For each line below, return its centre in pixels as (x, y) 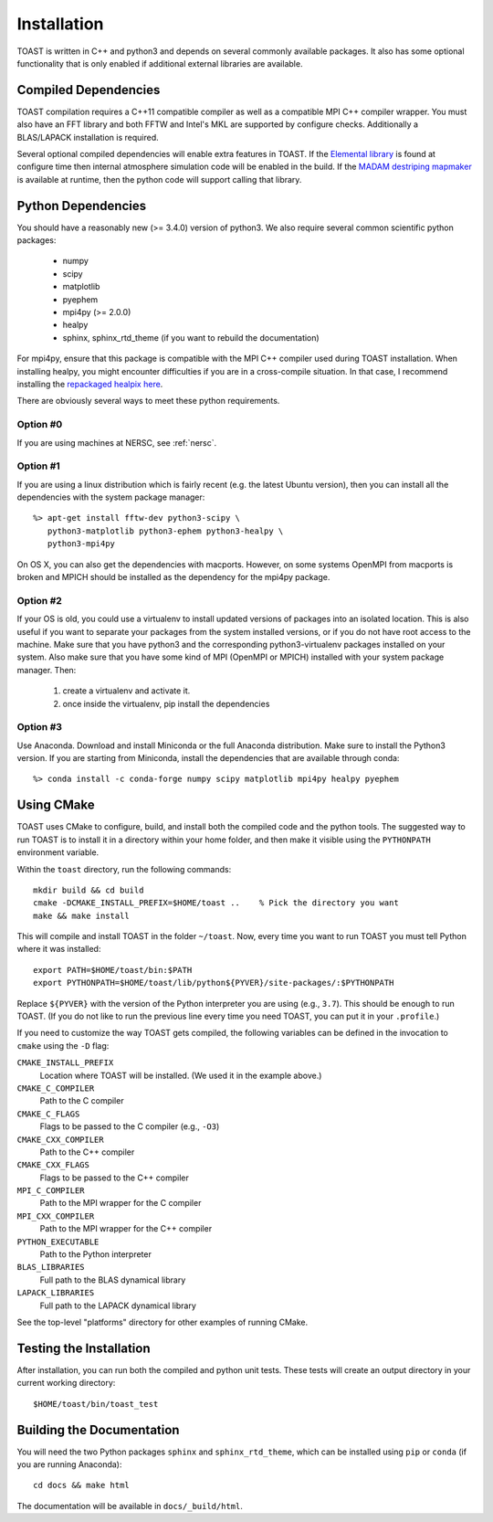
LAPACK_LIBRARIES (56, 1293)
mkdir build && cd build (89, 890)
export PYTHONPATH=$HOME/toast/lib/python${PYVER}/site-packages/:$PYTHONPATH (214, 983)
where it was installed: (59, 949)
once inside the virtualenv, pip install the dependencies (166, 703)
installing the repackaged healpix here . (90, 384)
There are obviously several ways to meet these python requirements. (148, 401)
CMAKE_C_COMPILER (56, 1088)
